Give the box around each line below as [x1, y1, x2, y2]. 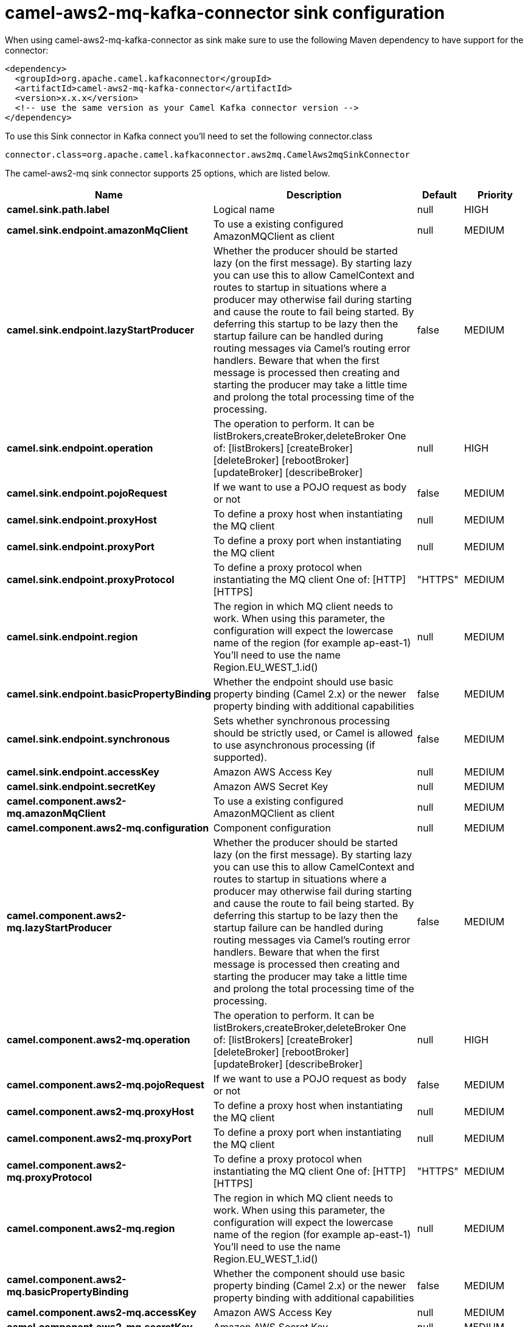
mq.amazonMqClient [7, 807, 106, 819]
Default [422, 188, 457, 201]
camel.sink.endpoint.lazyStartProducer [7, 323, 195, 336]
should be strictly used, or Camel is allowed [213, 726, 413, 739]
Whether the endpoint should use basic [213, 675, 394, 688]
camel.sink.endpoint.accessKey [7, 765, 159, 778]
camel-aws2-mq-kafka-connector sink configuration [5, 2, 445, 23]
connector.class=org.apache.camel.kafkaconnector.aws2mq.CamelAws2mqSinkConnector [5, 149, 410, 159]
